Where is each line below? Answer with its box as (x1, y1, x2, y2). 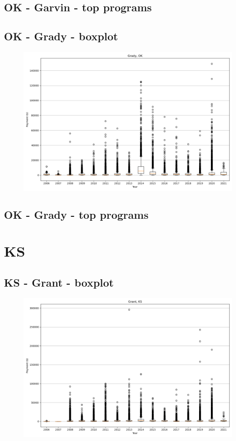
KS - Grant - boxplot (4, 274, 114, 290)
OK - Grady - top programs (4, 207, 148, 222)
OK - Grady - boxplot (4, 29, 118, 44)
